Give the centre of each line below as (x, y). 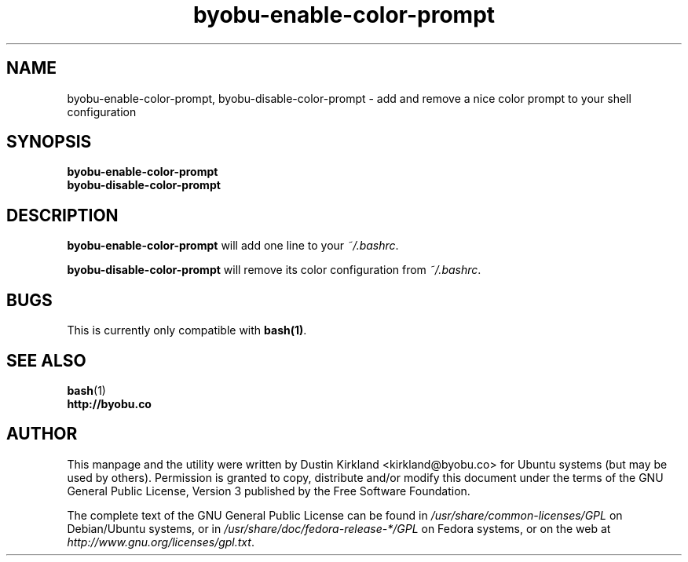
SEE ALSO (46, 360)
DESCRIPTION (62, 215)
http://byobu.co (109, 403)
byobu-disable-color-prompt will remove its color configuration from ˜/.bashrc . (274, 270)
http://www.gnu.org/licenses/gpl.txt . (161, 542)
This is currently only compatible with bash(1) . (187, 330)
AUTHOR (42, 434)
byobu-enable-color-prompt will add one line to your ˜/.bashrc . (233, 246)
